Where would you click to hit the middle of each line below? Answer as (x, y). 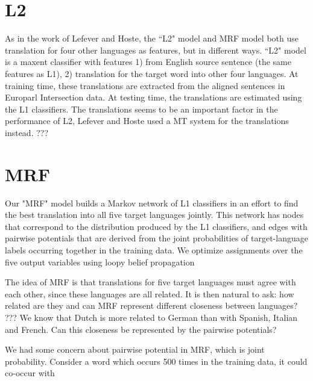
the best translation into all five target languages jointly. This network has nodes (154, 215)
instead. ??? (27, 132)
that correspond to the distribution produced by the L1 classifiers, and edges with (156, 226)
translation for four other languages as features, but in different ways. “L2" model (156, 50)
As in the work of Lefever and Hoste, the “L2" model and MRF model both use (152, 38)
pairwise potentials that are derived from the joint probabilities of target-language (156, 238)
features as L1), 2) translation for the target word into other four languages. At (152, 73)
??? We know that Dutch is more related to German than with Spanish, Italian (151, 317)
